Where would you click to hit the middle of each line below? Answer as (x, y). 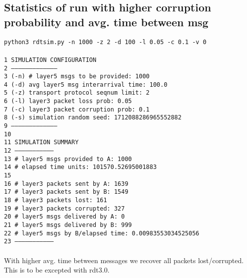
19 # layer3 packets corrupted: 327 (64, 208)
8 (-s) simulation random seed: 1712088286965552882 (93, 118)
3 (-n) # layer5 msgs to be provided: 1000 (77, 77)
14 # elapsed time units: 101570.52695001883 (80, 167)
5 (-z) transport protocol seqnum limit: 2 (77, 93)
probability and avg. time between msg (106, 22)
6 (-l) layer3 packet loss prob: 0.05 (68, 101)
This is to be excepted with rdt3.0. (57, 270)
